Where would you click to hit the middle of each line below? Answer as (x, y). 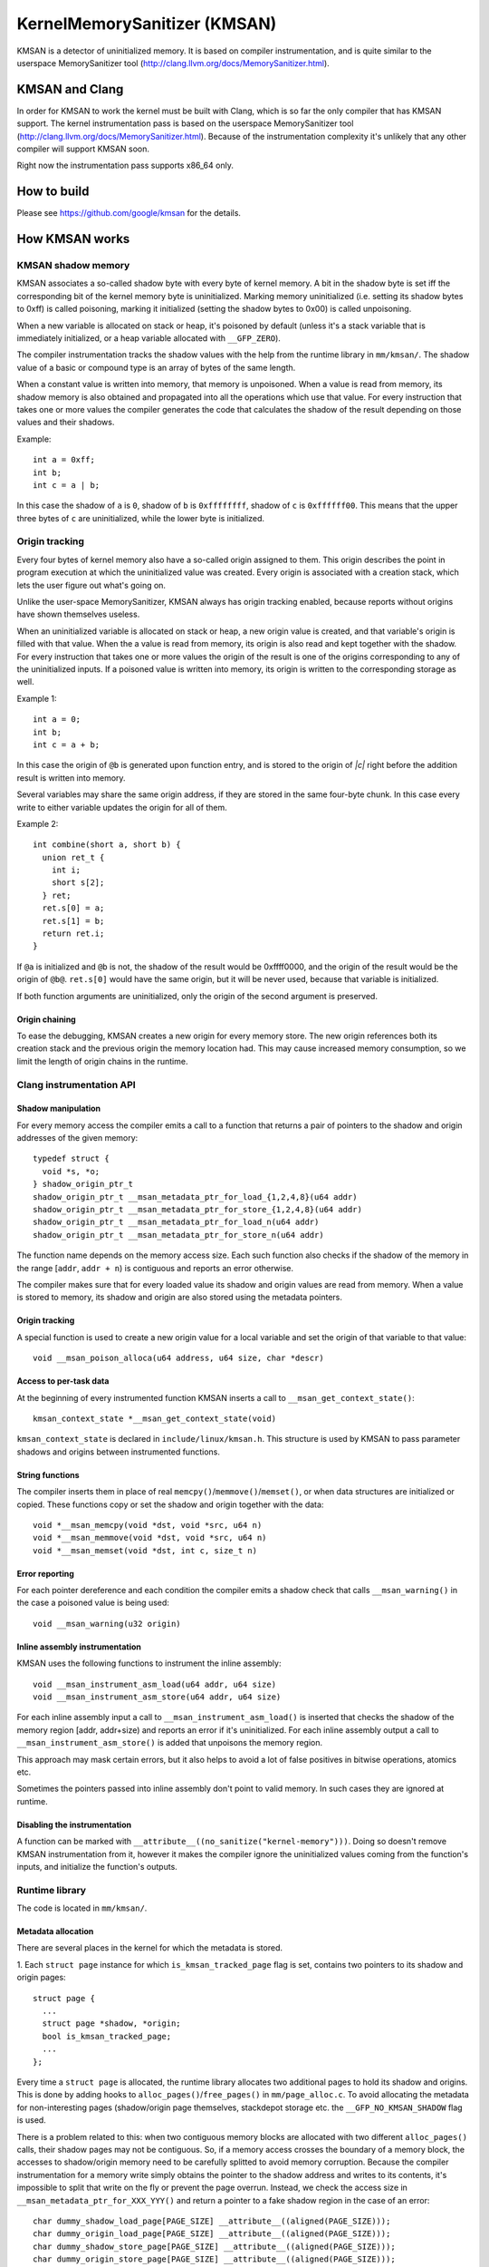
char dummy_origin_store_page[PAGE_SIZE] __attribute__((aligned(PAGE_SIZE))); (214, 2259)
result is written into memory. (71, 778)
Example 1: (37, 698)
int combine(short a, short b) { (107, 845)
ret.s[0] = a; (73, 908)
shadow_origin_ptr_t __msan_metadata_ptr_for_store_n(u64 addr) (179, 1235)
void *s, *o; (71, 1171)
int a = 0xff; (64, 460)
